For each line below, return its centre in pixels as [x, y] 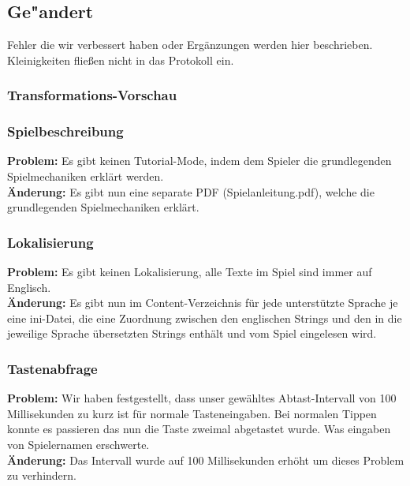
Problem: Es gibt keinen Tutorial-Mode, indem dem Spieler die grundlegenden [199, 161]
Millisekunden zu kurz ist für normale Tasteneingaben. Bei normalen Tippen [192, 413]
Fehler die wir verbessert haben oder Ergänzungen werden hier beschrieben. [190, 45]
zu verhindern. [42, 475]
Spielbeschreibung [65, 131]
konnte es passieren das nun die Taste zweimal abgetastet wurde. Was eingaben [199, 429]
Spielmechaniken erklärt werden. [86, 176]
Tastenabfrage [52, 368]
